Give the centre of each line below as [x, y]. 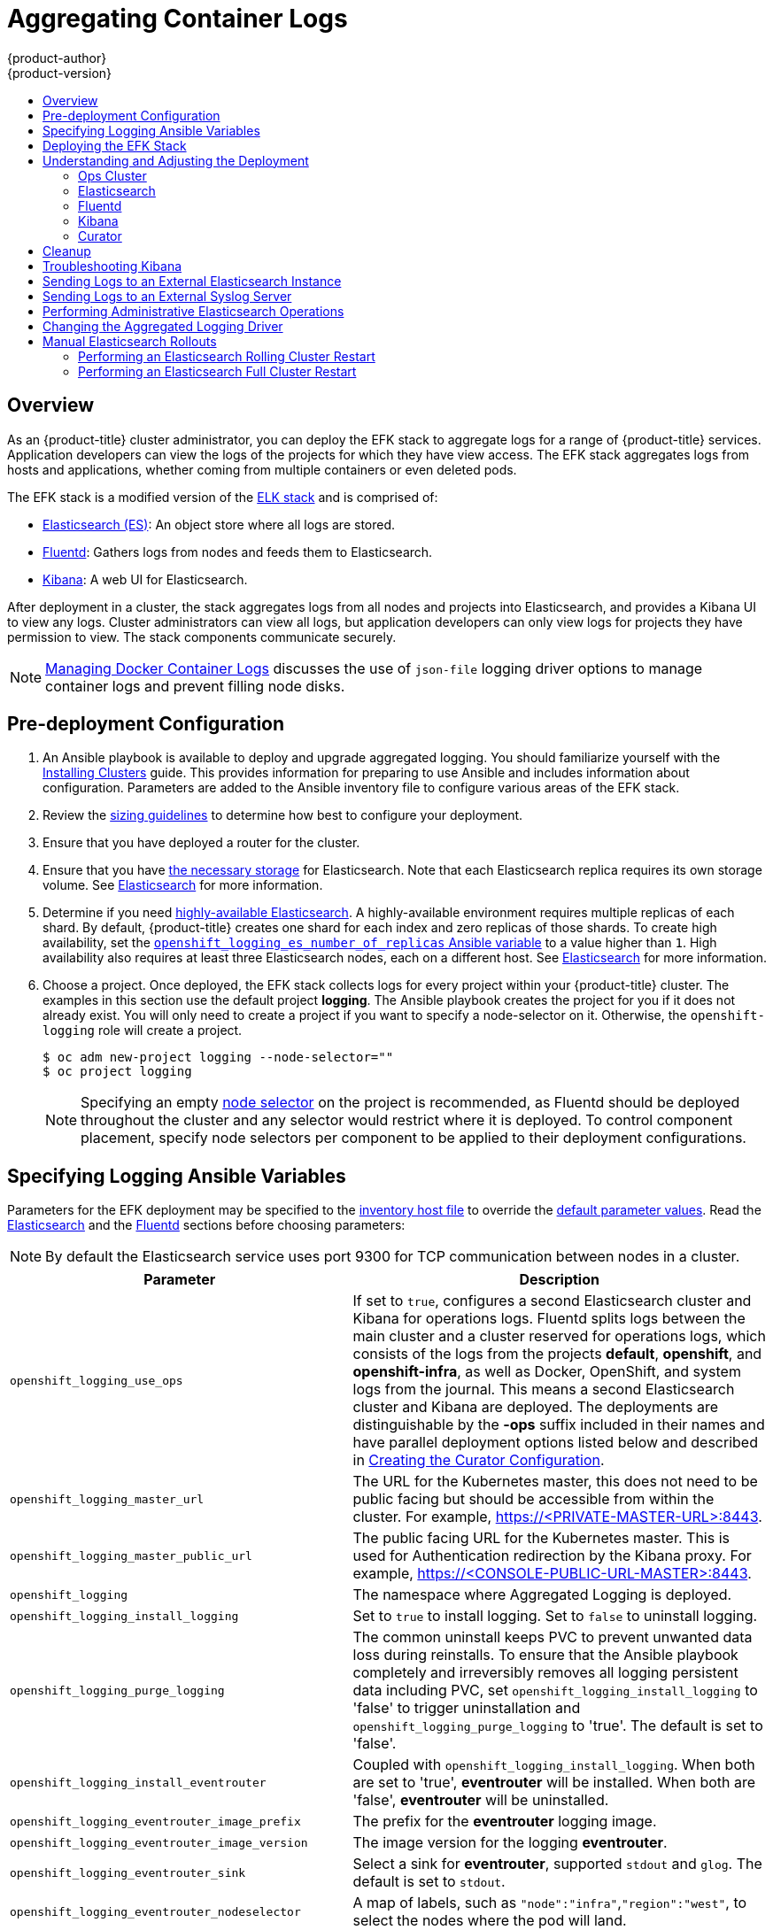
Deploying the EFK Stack [115, 145]
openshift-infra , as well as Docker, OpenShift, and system [547, 1372]
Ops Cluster [112, 175]
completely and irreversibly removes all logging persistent [545, 1673]
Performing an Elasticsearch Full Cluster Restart [217, 371]
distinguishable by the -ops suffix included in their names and [559, 1425]
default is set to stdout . [429, 1882]
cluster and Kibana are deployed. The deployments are [535, 1407]
